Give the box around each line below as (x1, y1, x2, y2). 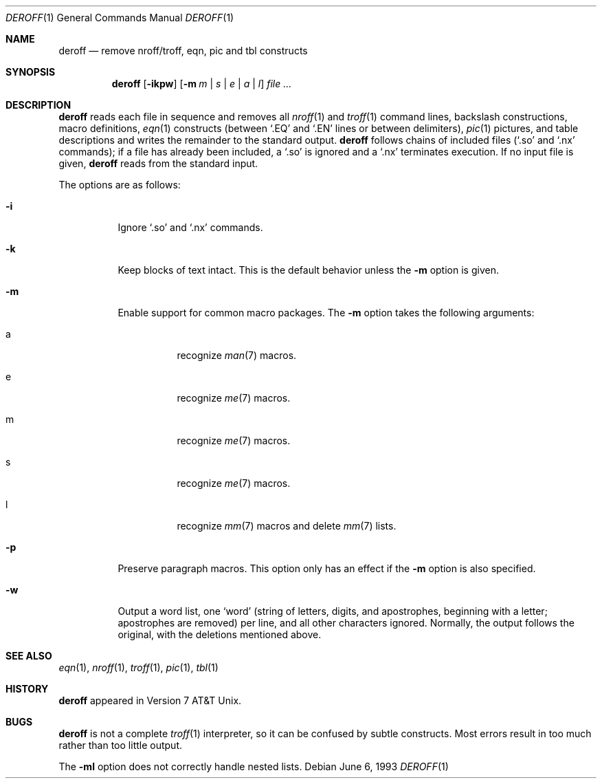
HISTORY (5, 683, 49, 695)
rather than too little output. (58, 739, 182, 751)
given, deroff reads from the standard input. (58, 157, 258, 169)
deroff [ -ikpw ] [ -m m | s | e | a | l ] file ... (111, 78, 292, 89)
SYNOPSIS (5, 66, 56, 78)
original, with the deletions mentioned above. (118, 629, 322, 640)
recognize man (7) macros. (177, 349, 297, 361)
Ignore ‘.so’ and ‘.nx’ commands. (118, 221, 263, 233)
